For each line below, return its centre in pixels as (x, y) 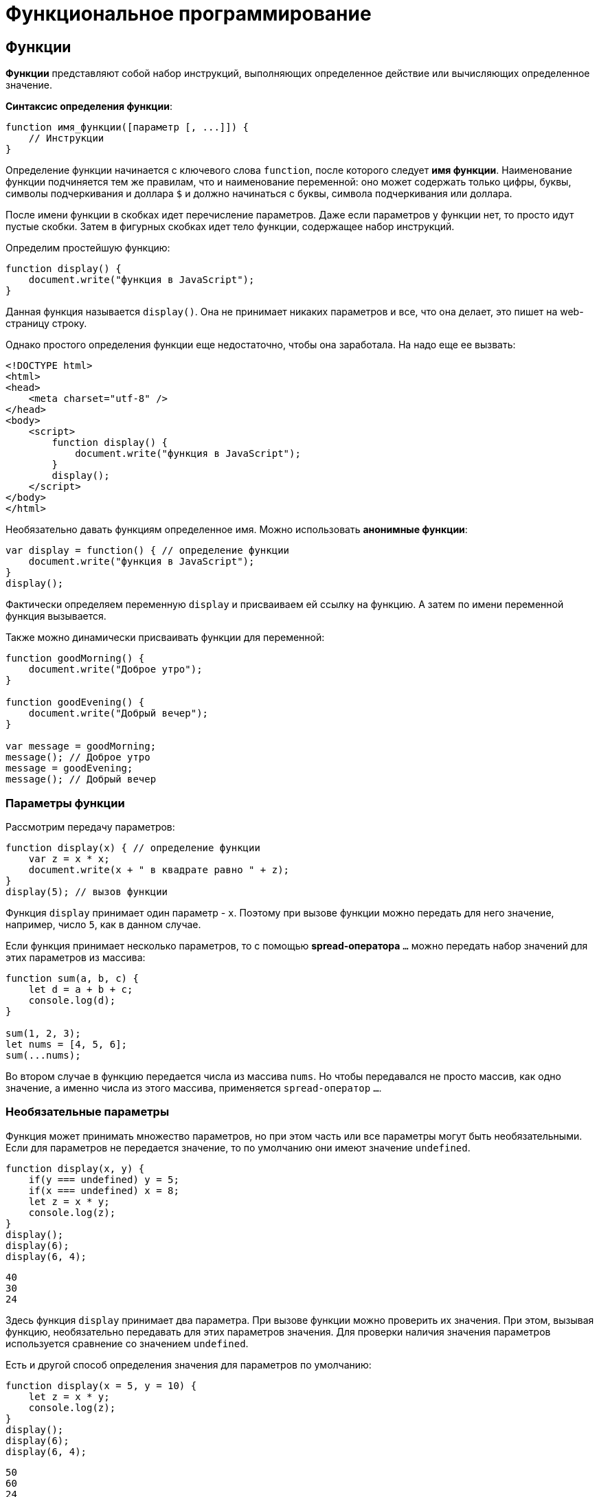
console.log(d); (72, 1000)
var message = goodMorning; (81, 746)
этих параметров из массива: (76, 957)
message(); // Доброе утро (78, 757)
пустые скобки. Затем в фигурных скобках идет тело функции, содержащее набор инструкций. (230, 227)
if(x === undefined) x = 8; (104, 1190)
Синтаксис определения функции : (89, 106)
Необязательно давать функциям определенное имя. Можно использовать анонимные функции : (237, 530)
